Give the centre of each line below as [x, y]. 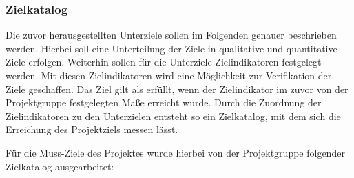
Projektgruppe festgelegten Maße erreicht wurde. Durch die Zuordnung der [164, 102]
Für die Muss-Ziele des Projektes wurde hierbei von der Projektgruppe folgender [175, 152]
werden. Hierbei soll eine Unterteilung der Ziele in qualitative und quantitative [171, 48]
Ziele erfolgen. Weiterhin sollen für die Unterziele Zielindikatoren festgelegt [164, 62]
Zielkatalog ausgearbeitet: [60, 166]
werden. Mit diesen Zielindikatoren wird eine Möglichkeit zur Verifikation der [169, 75]
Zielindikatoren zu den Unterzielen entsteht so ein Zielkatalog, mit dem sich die [173, 116]
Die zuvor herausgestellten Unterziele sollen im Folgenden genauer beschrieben [171, 35]
